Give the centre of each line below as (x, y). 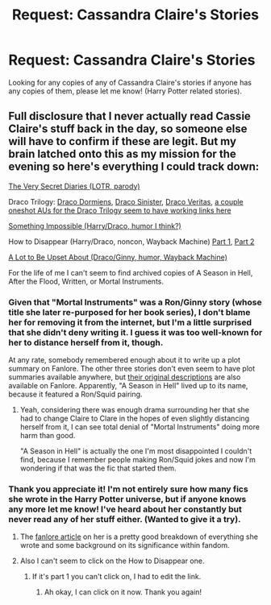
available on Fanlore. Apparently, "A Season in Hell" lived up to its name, (128, 386)
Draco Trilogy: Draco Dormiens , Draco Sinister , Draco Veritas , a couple (126, 201)
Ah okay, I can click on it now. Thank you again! (123, 592)
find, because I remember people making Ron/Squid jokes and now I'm (138, 460)
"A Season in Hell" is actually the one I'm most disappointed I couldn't (136, 451)
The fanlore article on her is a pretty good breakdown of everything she (139, 537)
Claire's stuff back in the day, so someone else (128, 129)
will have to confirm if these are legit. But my (122, 141)
